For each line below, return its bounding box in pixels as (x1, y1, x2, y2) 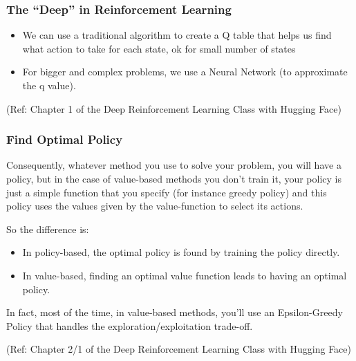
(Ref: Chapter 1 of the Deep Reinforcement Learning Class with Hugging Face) (6, 101, 342, 115)
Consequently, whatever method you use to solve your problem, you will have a (6, 158, 341, 172)
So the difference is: (6, 221, 89, 236)
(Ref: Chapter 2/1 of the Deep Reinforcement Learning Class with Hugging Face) (6, 342, 351, 356)
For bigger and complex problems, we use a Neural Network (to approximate (22, 64, 348, 79)
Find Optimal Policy (6, 131, 123, 148)
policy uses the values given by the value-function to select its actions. (6, 198, 303, 213)
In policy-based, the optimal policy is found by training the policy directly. (22, 245, 340, 259)
